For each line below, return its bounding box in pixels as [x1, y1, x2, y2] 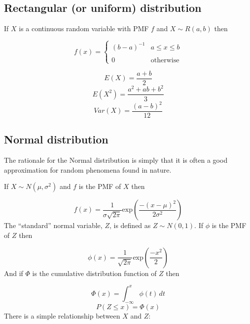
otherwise [150, 56, 179, 64]
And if [4, 268, 23, 278]
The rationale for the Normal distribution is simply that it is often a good [4, 155, 228, 165]
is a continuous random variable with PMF [19, 23, 149, 34]
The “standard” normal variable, [4, 220, 103, 231]
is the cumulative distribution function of [32, 268, 157, 278]
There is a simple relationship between [4, 310, 120, 321]
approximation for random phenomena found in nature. [4, 164, 172, 175]
